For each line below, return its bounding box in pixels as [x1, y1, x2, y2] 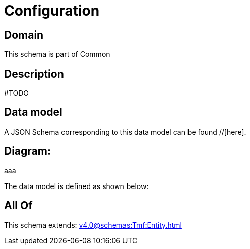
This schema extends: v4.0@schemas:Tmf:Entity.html [4, 220, 182, 229]
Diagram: [4, 145, 51, 158]
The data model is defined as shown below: [4, 181, 149, 191]
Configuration [4, 2, 100, 19]
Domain [4, 28, 44, 41]
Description [4, 67, 64, 80]
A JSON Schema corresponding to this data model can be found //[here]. [4, 127, 246, 136]
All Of [4, 199, 33, 212]
